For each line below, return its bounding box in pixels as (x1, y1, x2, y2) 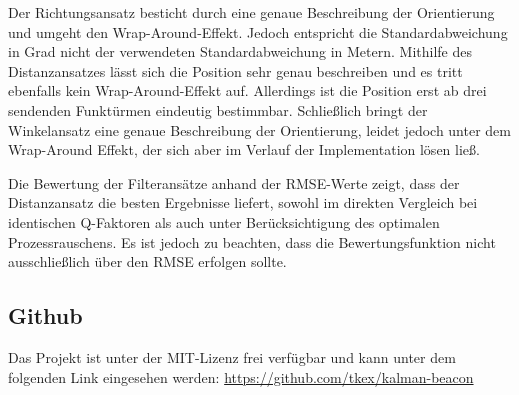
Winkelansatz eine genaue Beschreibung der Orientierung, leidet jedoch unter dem (8, 119, 511, 140)
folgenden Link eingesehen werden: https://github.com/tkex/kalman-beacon (8, 366, 474, 387)
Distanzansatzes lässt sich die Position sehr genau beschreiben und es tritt (8, 60, 463, 81)
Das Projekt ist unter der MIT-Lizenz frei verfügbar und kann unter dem (8, 346, 456, 367)
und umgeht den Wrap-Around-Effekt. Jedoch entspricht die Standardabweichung (8, 21, 508, 42)
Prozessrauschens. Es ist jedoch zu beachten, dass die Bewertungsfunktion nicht (8, 231, 496, 252)
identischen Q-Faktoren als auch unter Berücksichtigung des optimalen (8, 211, 440, 232)
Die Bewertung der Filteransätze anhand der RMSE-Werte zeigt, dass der (8, 172, 460, 193)
